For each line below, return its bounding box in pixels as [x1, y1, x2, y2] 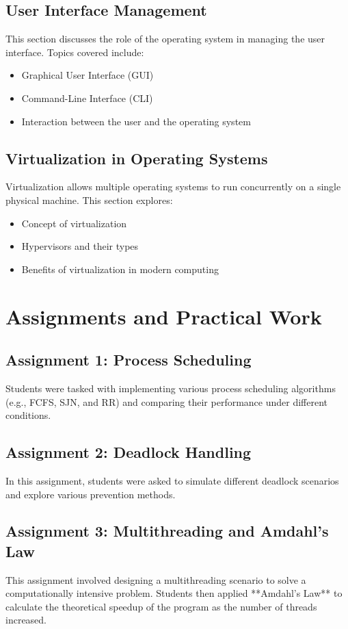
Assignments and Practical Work [5, 302, 322, 330]
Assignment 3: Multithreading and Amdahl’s [5, 520, 329, 541]
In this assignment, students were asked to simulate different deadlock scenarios [5, 473, 339, 487]
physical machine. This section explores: [5, 192, 173, 207]
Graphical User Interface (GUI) [21, 68, 154, 82]
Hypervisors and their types [21, 239, 139, 253]
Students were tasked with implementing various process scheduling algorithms [5, 381, 336, 395]
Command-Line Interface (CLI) [21, 90, 153, 105]
